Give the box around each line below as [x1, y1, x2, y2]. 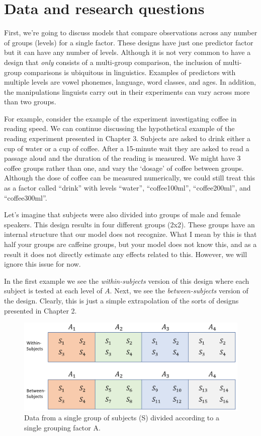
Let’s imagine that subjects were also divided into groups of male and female [4, 209, 241, 220]
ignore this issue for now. [4, 259, 81, 269]
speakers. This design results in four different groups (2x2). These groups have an [4, 219, 255, 229]
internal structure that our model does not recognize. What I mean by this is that [4, 229, 257, 239]
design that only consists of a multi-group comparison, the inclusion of [4, 56, 221, 67]
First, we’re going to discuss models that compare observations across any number [4, 27, 257, 38]
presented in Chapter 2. [4, 305, 77, 316]
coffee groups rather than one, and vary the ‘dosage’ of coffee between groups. [4, 162, 244, 173]
